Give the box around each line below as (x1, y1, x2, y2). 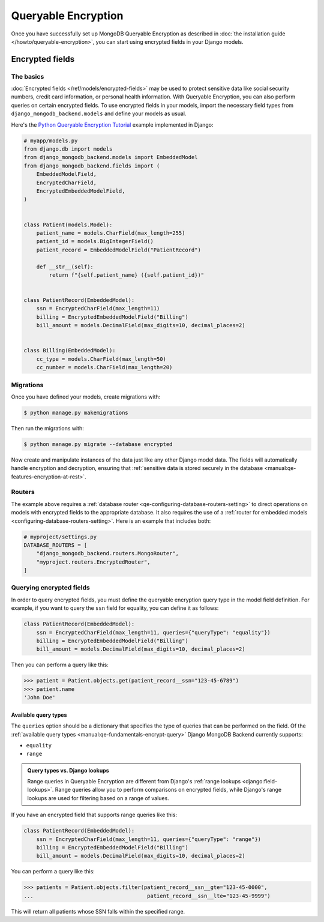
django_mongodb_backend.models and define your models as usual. (11, 110, 187, 117)
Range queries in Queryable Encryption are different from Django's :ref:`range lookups (27, 778, 241, 785)
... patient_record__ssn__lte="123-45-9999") (23, 892, 271, 899)
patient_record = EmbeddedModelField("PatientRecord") (36, 246, 201, 253)
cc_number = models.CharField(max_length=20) (36, 364, 173, 371)
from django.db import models (23, 146, 113, 152)
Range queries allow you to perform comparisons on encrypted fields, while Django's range (55, 786, 282, 794)
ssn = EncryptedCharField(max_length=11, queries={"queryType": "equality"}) (36, 629, 271, 636)
